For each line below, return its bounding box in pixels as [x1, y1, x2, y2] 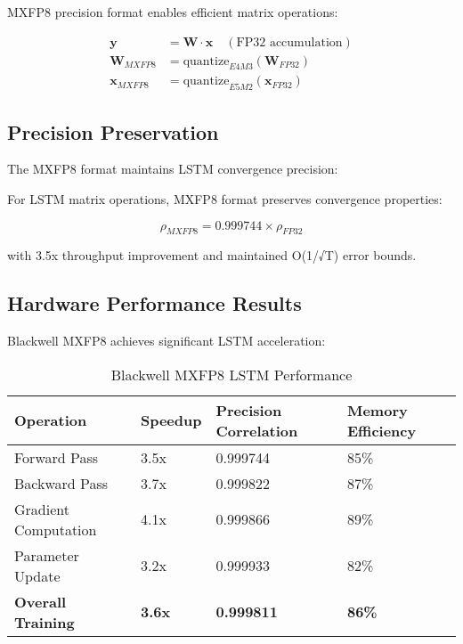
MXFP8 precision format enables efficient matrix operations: [7, 3, 338, 20]
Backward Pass [14, 472, 109, 493]
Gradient [14, 498, 69, 519]
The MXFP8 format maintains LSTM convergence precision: [7, 159, 338, 178]
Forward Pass [14, 446, 99, 468]
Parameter [14, 544, 79, 566]
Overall [14, 591, 67, 612]
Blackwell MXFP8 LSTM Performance [110, 363, 353, 385]
